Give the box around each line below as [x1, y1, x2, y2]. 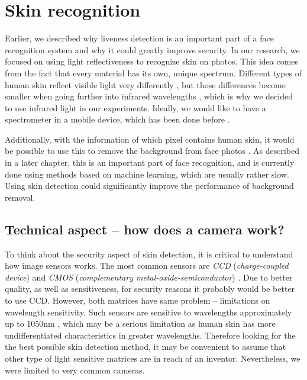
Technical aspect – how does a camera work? [5, 220, 285, 238]
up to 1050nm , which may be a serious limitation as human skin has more [5, 317, 276, 330]
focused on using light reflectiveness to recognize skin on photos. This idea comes [5, 55, 299, 67]
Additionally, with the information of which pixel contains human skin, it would [5, 133, 295, 145]
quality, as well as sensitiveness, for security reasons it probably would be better [5, 282, 295, 295]
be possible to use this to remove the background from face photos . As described [5, 144, 300, 157]
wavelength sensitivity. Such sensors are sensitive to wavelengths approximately [5, 305, 292, 318]
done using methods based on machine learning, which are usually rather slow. [5, 168, 289, 180]
